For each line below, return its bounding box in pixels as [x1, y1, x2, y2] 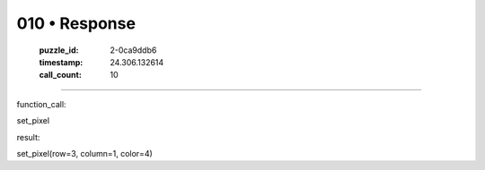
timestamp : [39, 56, 84, 67]
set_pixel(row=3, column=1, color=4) [16, 148, 153, 158]
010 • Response [16, 13, 137, 33]
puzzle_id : [39, 45, 79, 55]
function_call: [16, 98, 66, 109]
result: [16, 132, 40, 142]
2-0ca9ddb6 [110, 45, 157, 55]
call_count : [39, 70, 83, 81]
